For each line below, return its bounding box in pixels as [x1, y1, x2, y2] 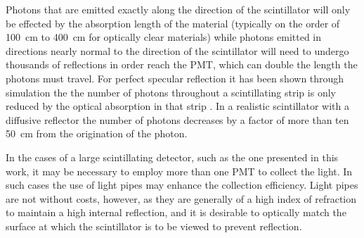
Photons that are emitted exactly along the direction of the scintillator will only [6, 2, 351, 16]
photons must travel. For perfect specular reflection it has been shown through [6, 70, 344, 85]
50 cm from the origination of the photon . [6, 126, 188, 141]
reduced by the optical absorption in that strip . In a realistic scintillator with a [6, 99, 349, 113]
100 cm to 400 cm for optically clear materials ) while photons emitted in [6, 30, 322, 44]
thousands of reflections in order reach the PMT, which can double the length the [6, 57, 358, 72]
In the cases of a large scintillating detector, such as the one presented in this [6, 149, 339, 164]
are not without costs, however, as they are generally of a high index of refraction [6, 191, 357, 206]
